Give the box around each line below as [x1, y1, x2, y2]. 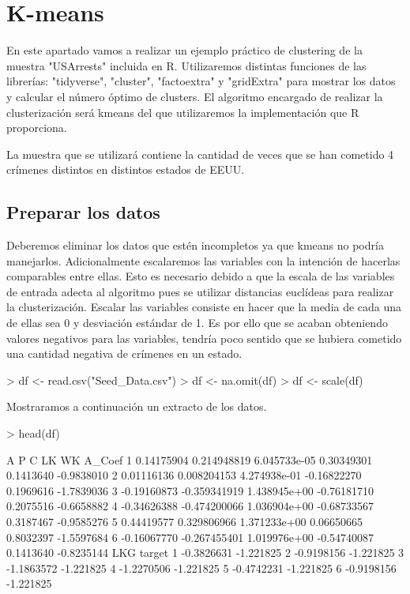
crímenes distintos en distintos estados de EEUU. [6, 161, 245, 178]
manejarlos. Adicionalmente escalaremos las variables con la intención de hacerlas [6, 252, 401, 269]
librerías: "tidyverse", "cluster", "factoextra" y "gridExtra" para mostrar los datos [6, 73, 396, 89]
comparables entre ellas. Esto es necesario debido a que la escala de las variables [6, 268, 395, 284]
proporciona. [6, 119, 67, 136]
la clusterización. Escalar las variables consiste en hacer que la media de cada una [6, 299, 402, 315]
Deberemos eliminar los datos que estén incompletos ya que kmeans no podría [6, 237, 384, 254]
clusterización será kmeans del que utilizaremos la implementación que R [6, 103, 359, 120]
